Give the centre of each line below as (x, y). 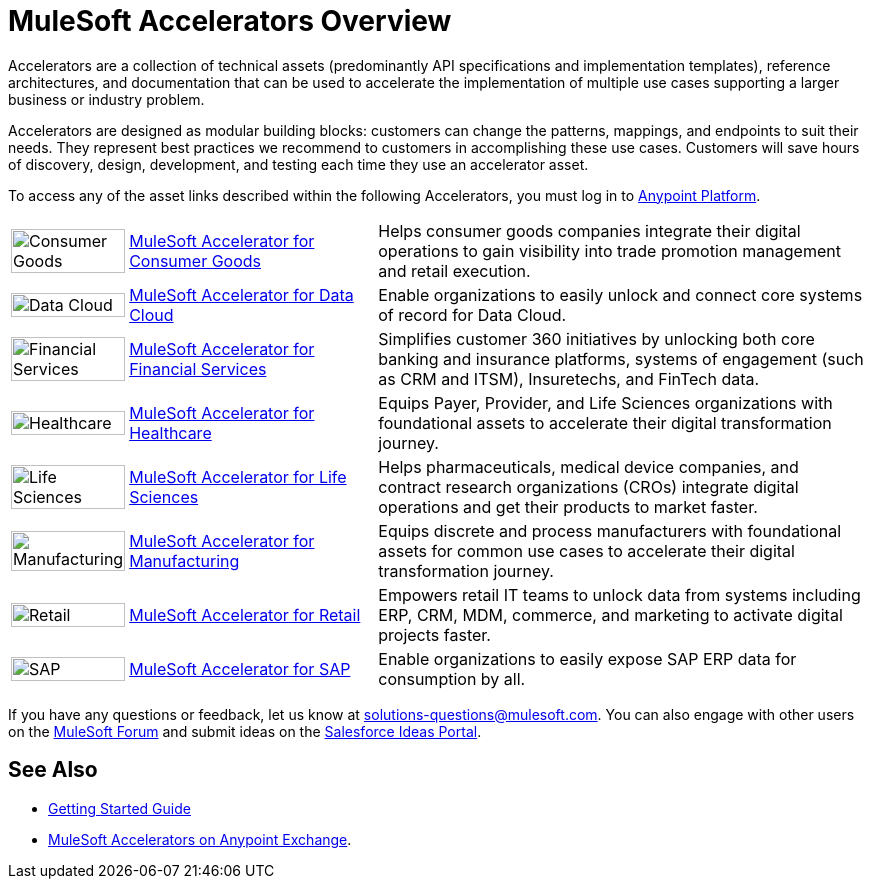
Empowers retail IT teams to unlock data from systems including (619, 594)
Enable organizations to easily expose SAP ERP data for (587, 658)
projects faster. (434, 634)
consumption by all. (452, 678)
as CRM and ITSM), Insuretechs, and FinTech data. (569, 378)
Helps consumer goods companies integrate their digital (589, 230)
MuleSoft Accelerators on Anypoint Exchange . (200, 839)
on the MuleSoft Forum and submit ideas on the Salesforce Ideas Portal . (245, 731)
